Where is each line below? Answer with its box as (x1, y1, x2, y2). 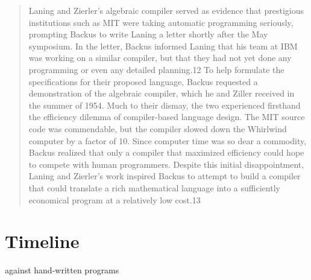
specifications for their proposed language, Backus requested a (28, 75, 258, 87)
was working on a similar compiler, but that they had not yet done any (28, 51, 292, 64)
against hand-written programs (5, 264, 119, 276)
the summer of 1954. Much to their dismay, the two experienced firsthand (28, 98, 301, 111)
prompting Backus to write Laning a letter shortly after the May (28, 28, 268, 40)
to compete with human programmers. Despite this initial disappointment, (28, 157, 304, 170)
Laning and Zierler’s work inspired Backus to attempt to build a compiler (28, 170, 301, 182)
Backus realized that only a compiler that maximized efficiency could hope (28, 146, 304, 159)
